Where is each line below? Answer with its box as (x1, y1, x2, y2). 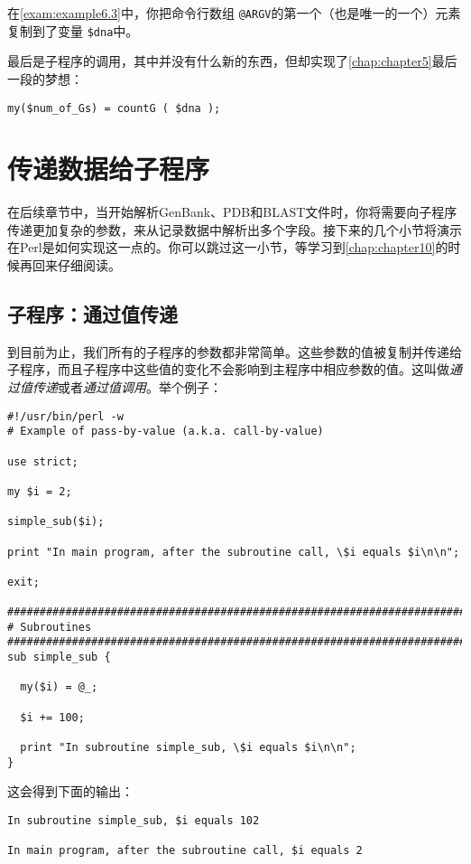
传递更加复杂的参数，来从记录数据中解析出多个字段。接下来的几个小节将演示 (7, 220, 462, 239)
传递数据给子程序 (7, 150, 210, 187)
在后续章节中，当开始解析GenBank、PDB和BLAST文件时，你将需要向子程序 (7, 202, 457, 221)
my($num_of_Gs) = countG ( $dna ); (7, 101, 221, 115)
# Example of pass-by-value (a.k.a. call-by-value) (7, 425, 324, 438)
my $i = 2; (7, 484, 72, 498)
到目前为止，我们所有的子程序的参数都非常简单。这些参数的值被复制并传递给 (7, 342, 462, 361)
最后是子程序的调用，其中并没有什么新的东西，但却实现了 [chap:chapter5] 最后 (7, 52, 457, 70)
